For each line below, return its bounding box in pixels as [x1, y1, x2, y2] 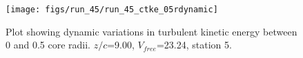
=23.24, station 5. [156, 38, 232, 52]
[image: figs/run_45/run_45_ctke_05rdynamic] [6, 5, 218, 14]
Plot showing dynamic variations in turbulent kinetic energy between [6, 24, 297, 38]
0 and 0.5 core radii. [6, 38, 90, 52]
